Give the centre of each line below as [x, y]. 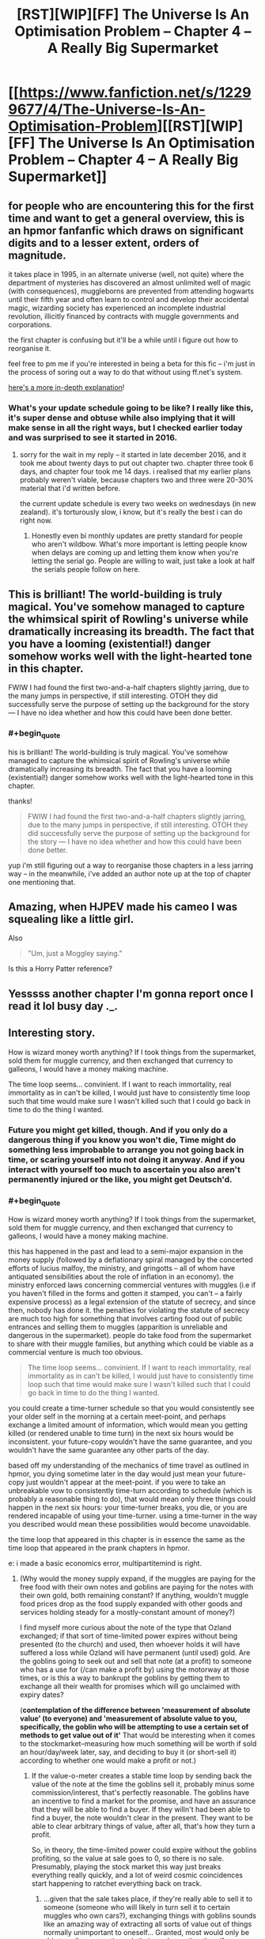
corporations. [30, 325]
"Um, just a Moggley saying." [75, 954]
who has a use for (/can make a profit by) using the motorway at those [134, 1669]
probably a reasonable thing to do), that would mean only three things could [132, 1499]
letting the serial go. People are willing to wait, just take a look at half [143, 561]
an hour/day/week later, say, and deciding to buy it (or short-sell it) [128, 1752]
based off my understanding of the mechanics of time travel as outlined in [129, 1465]
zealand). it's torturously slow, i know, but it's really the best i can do [131, 512]
